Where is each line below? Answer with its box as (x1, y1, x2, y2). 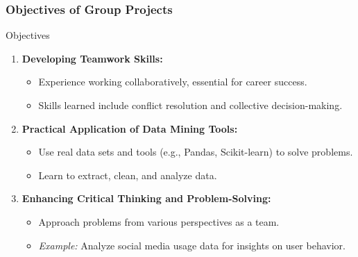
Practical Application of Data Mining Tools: (22, 121, 238, 135)
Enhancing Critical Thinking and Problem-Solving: (22, 191, 271, 206)
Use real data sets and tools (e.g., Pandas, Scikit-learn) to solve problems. (38, 144, 353, 159)
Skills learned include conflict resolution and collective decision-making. (38, 98, 343, 112)
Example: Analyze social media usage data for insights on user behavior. (38, 238, 346, 252)
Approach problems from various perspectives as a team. (38, 214, 280, 229)
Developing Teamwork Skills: (22, 51, 163, 65)
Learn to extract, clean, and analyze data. (38, 167, 217, 182)
